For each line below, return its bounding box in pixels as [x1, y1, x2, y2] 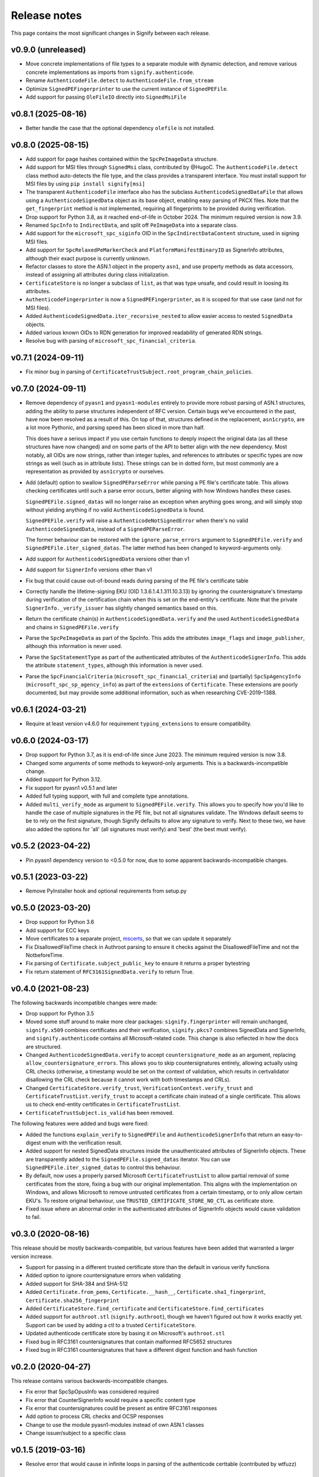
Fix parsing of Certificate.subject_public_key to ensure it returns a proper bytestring [25, 960, 250, 967]
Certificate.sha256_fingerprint [25, 1297, 119, 1304]
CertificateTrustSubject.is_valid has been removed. [25, 1109, 174, 1116]
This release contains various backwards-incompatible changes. [11, 1377, 168, 1384]
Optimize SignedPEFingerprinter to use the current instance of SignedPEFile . [25, 85, 229, 92]
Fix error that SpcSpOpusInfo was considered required [25, 1388, 159, 1395]
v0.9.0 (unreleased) [11, 45, 86, 55]
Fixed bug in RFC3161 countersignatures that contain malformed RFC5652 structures [25, 1338, 232, 1345]
